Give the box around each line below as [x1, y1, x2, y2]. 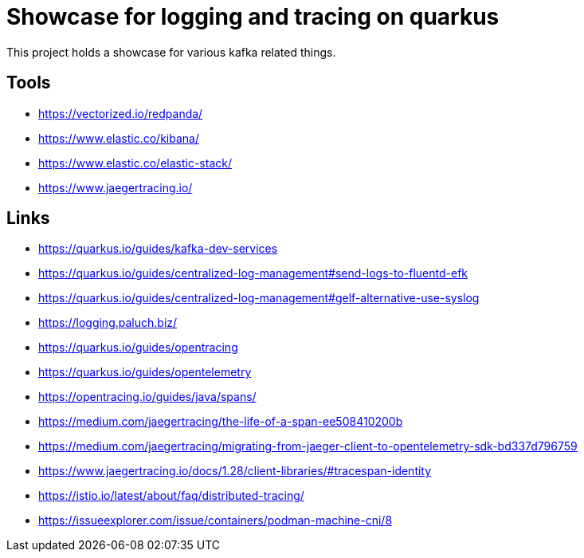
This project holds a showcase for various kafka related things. [6, 45, 336, 59]
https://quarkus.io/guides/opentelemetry [38, 365, 252, 379]
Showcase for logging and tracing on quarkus [6, 3, 500, 30]
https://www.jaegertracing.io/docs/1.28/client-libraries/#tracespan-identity [38, 464, 432, 478]
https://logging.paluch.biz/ [38, 316, 178, 330]
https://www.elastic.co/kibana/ [38, 131, 199, 145]
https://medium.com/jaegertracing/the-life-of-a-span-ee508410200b [38, 415, 403, 429]
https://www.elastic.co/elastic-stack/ [38, 155, 232, 170]
